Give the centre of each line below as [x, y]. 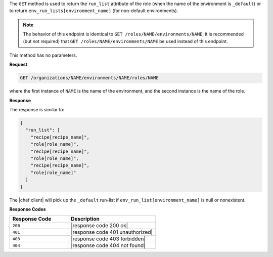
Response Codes [28, 209]
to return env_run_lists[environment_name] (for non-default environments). [94, 11]
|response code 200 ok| [100, 226]
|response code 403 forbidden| [108, 239]
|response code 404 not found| [108, 245]
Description [85, 219]
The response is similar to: [37, 110]
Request [18, 65]
